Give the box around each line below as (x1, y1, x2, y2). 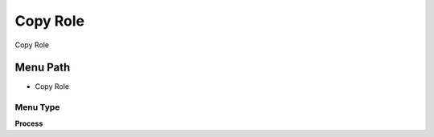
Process (14, 119, 43, 128)
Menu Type (14, 102, 60, 113)
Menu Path (14, 61, 71, 75)
